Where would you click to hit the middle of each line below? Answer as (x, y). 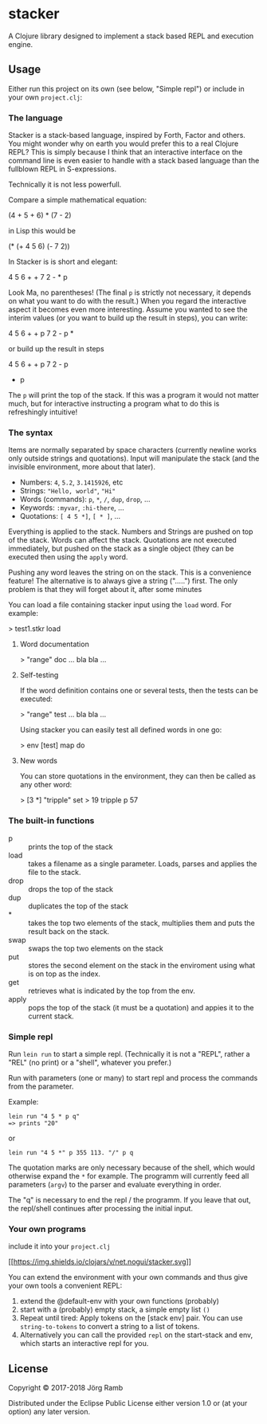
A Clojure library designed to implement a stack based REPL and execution (131, 36)
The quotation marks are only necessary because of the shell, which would (132, 1167)
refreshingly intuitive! (43, 412)
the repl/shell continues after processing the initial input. (101, 1208)
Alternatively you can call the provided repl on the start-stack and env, (136, 1335)
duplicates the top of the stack (79, 906)
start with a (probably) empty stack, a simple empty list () (115, 1310)
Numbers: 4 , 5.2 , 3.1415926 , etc (71, 482)
